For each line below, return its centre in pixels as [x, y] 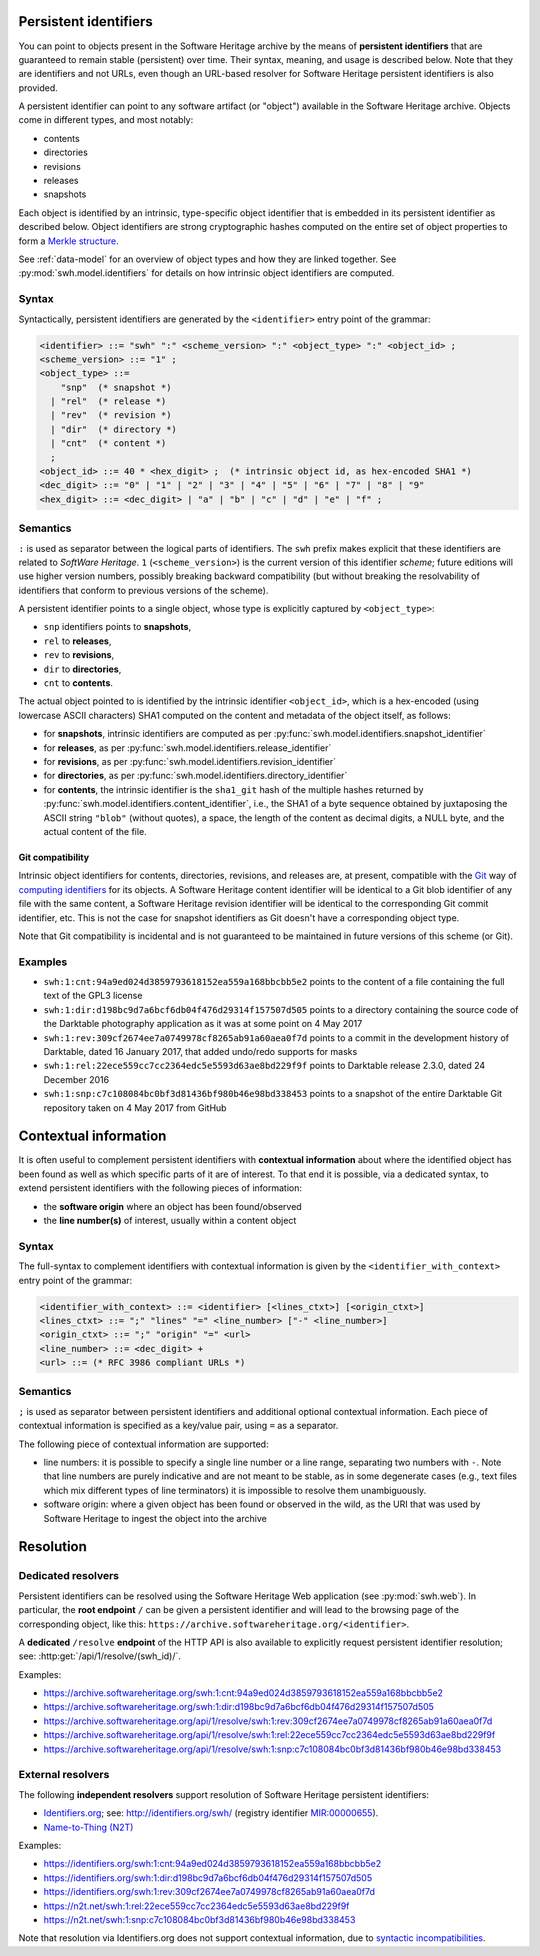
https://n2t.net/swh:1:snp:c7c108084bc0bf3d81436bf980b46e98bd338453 [199, 1919]
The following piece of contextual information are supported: [143, 1444]
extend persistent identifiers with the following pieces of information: [160, 1188]
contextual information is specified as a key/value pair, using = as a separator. [178, 1426]
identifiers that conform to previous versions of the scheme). [143, 590]
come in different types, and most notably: [106, 120]
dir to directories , [82, 669]
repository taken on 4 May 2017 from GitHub [135, 1107]
